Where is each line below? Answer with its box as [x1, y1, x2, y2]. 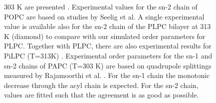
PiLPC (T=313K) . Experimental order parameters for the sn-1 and [4, 50, 213, 60]
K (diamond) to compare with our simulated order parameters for [4, 30, 206, 41]
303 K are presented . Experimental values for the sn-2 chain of [4, 1, 198, 11]
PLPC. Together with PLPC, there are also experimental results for [4, 40, 212, 51]
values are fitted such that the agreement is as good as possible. [4, 89, 199, 100]
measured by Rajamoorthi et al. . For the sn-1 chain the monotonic [4, 70, 210, 80]
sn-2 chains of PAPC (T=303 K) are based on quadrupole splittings [4, 60, 212, 70]
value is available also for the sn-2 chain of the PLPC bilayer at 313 [4, 21, 211, 31]
